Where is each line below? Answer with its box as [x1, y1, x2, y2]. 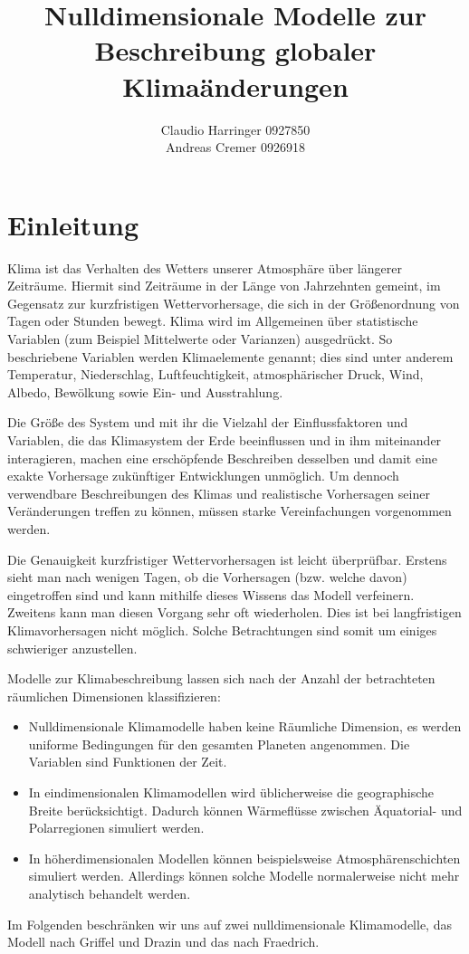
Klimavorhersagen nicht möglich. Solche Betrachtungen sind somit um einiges [7, 620, 437, 639]
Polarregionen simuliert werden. [28, 818, 205, 837]
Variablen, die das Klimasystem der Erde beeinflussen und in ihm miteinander [7, 430, 442, 449]
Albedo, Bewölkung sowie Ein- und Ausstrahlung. [7, 382, 283, 401]
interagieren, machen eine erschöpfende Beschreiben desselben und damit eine [7, 448, 438, 467]
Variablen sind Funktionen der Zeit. [28, 752, 227, 771]
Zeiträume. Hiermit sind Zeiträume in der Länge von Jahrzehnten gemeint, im [7, 276, 441, 295]
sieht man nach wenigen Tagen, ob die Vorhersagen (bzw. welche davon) [7, 568, 407, 587]
